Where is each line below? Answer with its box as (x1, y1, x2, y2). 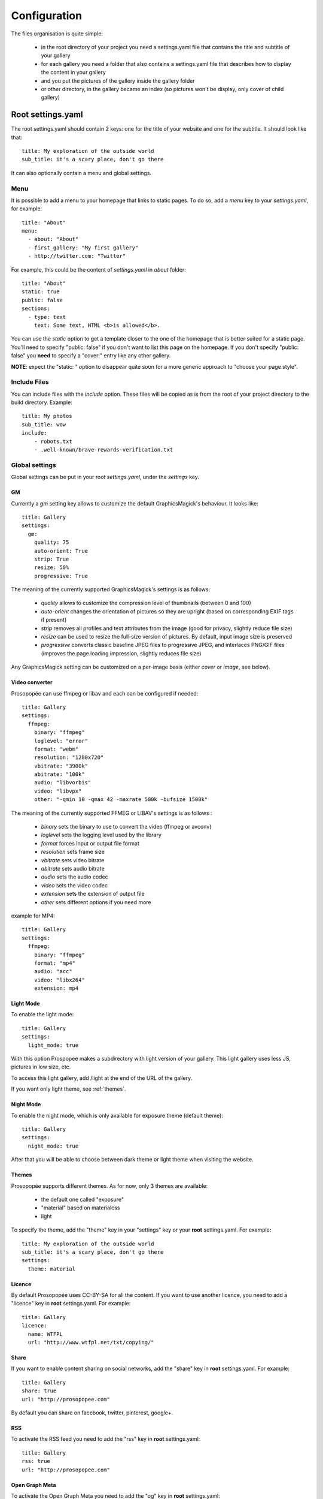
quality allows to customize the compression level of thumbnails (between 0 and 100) (41, 600, 251, 607)
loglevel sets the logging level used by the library (41, 831, 161, 839)
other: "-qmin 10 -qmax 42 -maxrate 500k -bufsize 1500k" (33, 796, 208, 803)
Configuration (11, 9, 83, 22)
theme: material (28, 1265, 76, 1272)
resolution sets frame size (41, 848, 105, 856)
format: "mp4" (33, 959, 76, 967)
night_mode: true (28, 1142, 79, 1149)
